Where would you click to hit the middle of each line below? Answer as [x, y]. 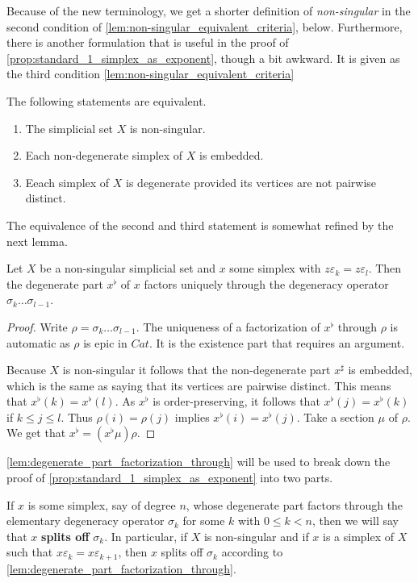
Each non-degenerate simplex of [104, 155]
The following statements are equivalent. [107, 100]
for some [204, 521]
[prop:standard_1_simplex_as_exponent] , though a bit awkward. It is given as [203, 58]
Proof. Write [37, 326]
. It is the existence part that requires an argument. [277, 342]
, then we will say [355, 521]
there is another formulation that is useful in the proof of [148, 42]
